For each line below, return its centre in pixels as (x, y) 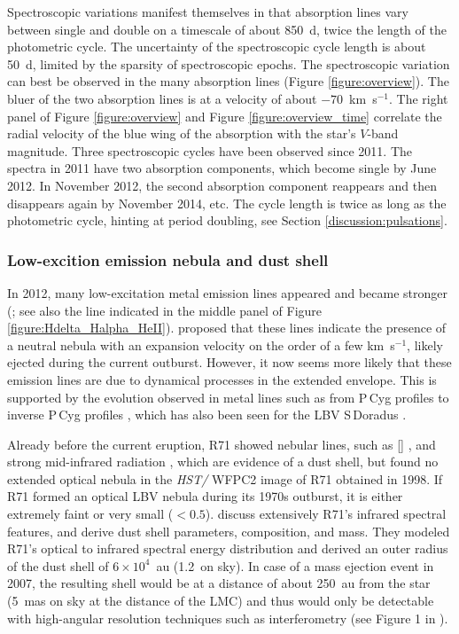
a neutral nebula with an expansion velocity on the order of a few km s (201, 344)
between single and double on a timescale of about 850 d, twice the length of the (227, 29)
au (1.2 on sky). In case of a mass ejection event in (295, 565)
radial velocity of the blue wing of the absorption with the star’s (182, 133)
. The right (419, 98)
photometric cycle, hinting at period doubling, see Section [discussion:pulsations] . (227, 220)
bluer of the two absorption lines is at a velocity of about (162, 98)
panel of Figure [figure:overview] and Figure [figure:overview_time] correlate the (225, 116)
